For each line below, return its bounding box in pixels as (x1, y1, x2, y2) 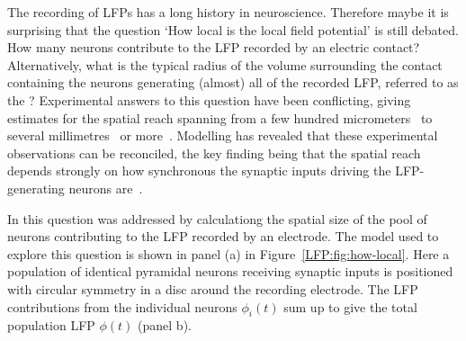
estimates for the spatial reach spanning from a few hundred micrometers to (7, 108, 433, 127)
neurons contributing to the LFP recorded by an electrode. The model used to (7, 227, 439, 246)
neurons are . (68, 178, 143, 197)
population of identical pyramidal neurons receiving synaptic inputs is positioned (7, 262, 453, 281)
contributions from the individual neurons (7, 297, 237, 316)
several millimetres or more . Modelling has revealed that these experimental (7, 126, 438, 145)
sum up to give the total (283, 297, 417, 316)
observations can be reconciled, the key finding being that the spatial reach (7, 143, 421, 162)
